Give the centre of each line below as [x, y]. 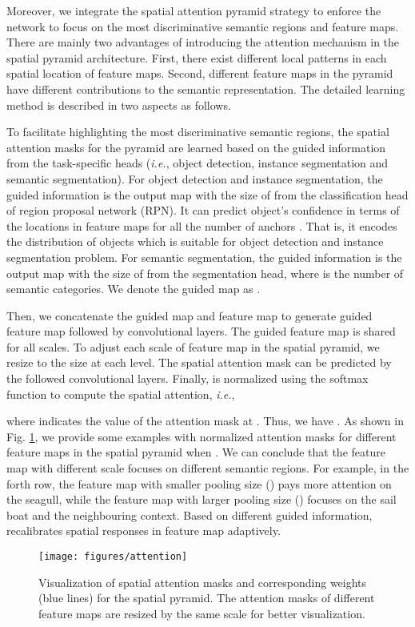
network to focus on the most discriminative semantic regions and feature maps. [203, 26]
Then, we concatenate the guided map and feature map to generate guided [190, 315]
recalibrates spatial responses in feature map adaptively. [144, 531]
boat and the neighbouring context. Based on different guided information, [190, 514]
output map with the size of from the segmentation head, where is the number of [205, 273]
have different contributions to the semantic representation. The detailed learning [206, 88]
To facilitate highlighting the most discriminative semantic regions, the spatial [198, 132]
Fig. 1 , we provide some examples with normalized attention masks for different [202, 436]
